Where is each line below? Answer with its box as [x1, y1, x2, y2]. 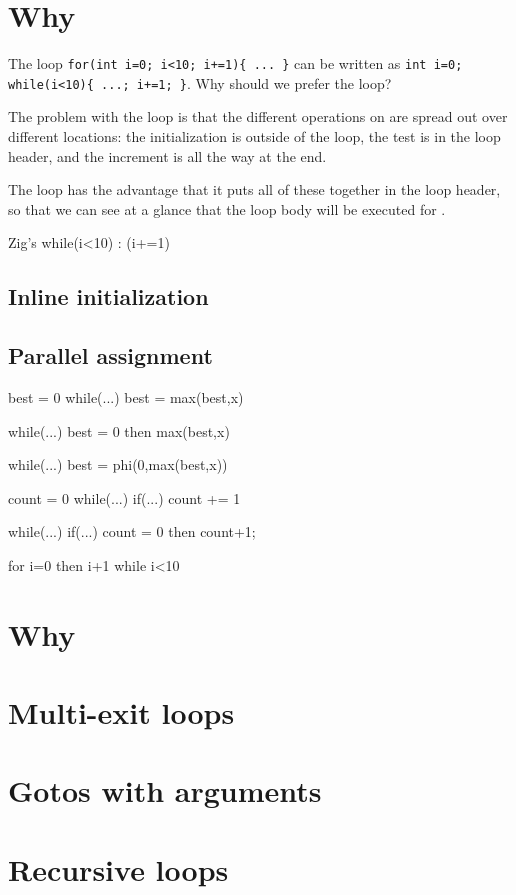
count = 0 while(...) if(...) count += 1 [8, 487, 241, 508]
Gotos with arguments [8, 770, 322, 811]
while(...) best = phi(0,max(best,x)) [8, 454, 228, 475]
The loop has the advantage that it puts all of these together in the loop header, [8, 179, 501, 200]
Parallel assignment [8, 340, 213, 371]
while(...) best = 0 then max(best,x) [8, 420, 230, 441]
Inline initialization [8, 281, 209, 312]
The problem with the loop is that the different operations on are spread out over [8, 106, 508, 127]
